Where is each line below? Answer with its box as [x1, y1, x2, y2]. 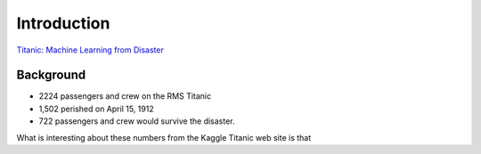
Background [16, 68, 86, 83]
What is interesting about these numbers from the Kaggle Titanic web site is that [16, 132, 312, 142]
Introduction [16, 13, 110, 33]
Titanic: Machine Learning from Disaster [16, 45, 164, 55]
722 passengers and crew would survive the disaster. [38, 116, 235, 126]
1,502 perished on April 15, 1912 [38, 103, 155, 114]
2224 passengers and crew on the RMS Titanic [38, 91, 212, 101]
